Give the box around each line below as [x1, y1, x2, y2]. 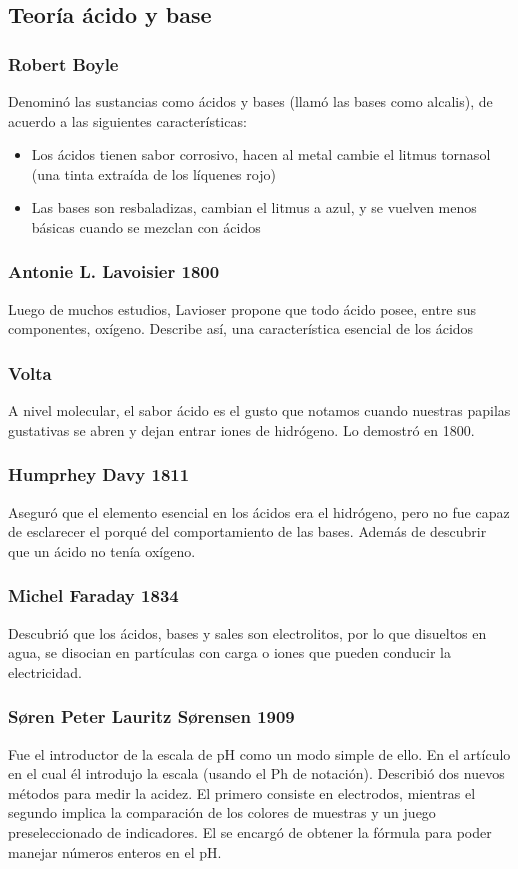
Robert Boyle [8, 51, 119, 76]
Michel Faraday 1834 [8, 583, 179, 608]
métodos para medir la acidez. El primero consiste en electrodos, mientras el [8, 782, 476, 803]
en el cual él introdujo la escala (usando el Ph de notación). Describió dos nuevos [8, 763, 505, 784]
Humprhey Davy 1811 [8, 462, 190, 487]
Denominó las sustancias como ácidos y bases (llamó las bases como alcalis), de [8, 91, 493, 111]
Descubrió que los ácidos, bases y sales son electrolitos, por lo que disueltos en [8, 622, 487, 643]
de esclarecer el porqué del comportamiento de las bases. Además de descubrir [8, 521, 487, 542]
